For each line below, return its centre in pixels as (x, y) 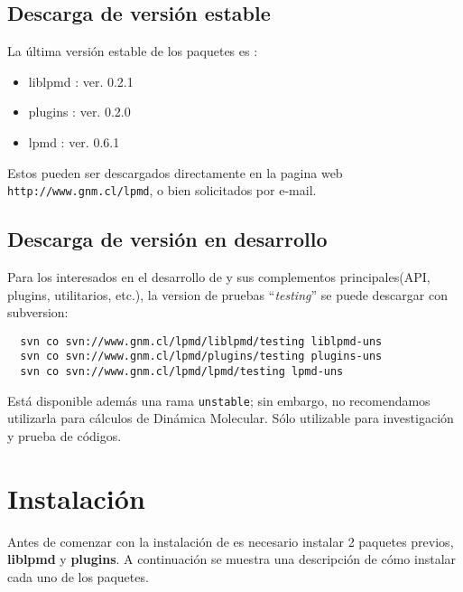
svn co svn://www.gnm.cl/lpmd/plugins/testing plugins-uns (201, 357)
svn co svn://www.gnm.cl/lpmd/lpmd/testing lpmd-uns (182, 372)
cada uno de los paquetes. (78, 576)
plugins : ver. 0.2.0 (79, 112)
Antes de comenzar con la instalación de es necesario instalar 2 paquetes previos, (231, 541)
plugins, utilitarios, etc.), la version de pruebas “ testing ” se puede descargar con (227, 294)
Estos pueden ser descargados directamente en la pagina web (175, 172)
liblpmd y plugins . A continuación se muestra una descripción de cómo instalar (232, 559)
